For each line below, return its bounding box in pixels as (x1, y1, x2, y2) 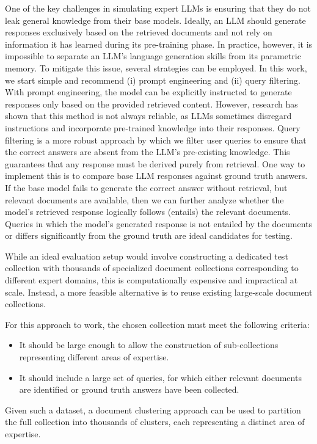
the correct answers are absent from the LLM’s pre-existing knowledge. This (5, 145, 290, 158)
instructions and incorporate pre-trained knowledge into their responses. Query (5, 121, 301, 134)
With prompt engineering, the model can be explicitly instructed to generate (5, 86, 292, 98)
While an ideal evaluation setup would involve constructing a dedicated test (5, 249, 288, 262)
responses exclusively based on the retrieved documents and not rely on (5, 26, 272, 38)
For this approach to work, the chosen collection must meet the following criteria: (5, 318, 310, 330)
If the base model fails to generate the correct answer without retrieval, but (5, 181, 288, 194)
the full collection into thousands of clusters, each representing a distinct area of (5, 415, 305, 428)
